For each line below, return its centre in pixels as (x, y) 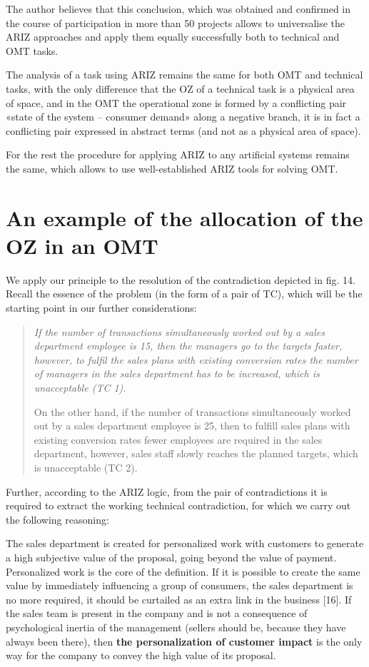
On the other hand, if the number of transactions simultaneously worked (192, 411)
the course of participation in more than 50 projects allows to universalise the (176, 22)
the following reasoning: (57, 519)
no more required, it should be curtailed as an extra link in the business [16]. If (179, 599)
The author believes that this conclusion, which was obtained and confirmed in (178, 9)
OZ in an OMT (82, 245)
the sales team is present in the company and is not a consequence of (157, 613)
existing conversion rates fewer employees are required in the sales (178, 439)
